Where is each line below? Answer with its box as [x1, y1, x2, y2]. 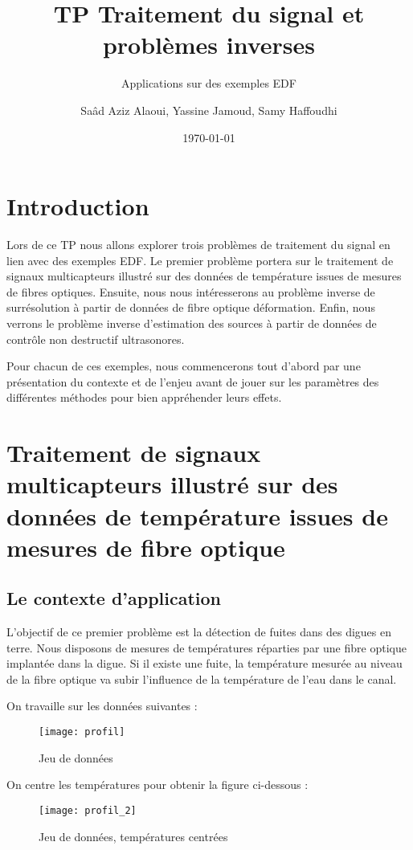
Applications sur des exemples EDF [121, 75, 296, 92]
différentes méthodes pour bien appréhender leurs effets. [6, 389, 282, 406]
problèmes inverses [102, 28, 316, 61]
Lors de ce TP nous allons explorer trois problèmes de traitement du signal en [6, 236, 391, 253]
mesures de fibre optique [6, 530, 285, 563]
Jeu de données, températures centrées [39, 828, 228, 844]
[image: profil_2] [39, 804, 137, 816]
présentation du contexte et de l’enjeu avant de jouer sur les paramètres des [6, 373, 379, 390]
